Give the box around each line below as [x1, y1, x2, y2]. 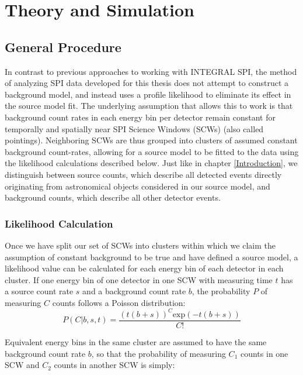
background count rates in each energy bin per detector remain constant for [5, 111, 276, 123]
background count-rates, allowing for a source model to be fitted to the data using [5, 145, 299, 157]
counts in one [240, 347, 288, 359]
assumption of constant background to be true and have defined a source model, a [5, 250, 298, 263]
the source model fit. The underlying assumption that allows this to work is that [5, 99, 293, 112]
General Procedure [5, 37, 121, 56]
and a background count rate [82, 285, 186, 297]
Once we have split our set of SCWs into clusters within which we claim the [5, 239, 276, 251]
